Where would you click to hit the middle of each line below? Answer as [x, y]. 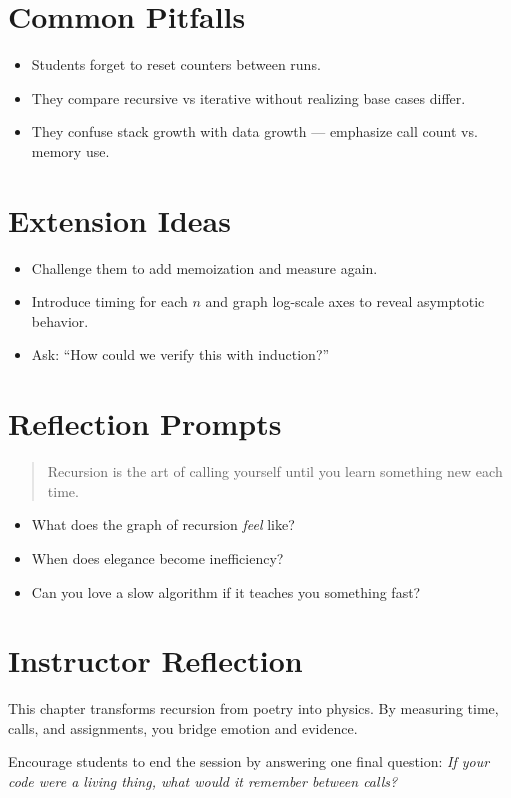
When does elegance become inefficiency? [157, 557]
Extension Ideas [119, 219]
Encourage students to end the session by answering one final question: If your [249, 761]
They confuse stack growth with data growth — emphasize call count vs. [254, 131]
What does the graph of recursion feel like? [163, 524]
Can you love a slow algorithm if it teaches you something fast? [226, 591]
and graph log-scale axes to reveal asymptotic [345, 301]
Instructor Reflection [155, 660]
